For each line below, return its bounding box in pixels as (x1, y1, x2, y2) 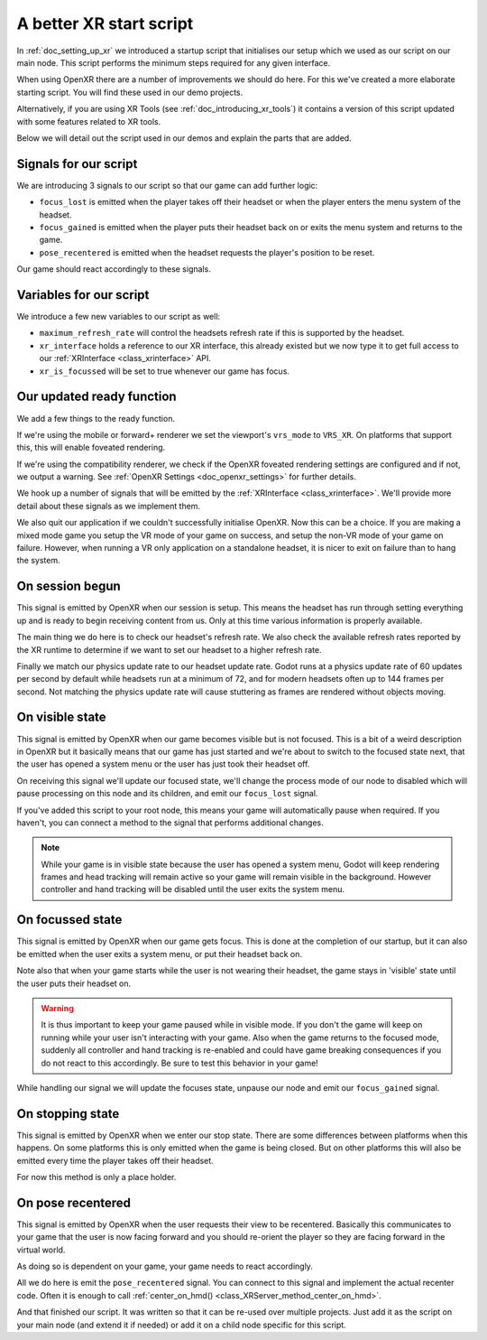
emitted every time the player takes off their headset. (16, 1155, 214, 1166)
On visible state (16, 710, 107, 725)
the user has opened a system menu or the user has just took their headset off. (16, 758, 310, 769)
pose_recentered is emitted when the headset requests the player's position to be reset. (39, 247, 375, 257)
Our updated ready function (16, 389, 177, 405)
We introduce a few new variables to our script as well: (16, 312, 221, 322)
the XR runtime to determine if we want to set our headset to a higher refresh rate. (16, 644, 322, 655)
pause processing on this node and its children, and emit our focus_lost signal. (16, 788, 318, 799)
